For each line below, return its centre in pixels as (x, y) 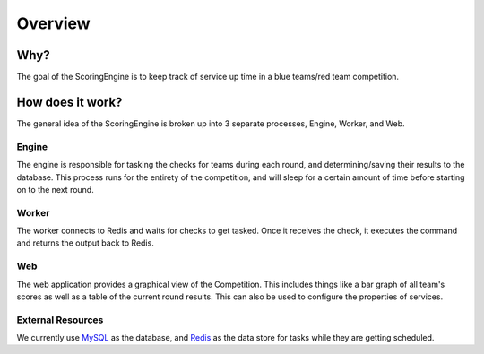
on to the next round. (55, 189)
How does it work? (69, 102)
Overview (53, 23)
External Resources (60, 320)
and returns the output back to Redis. (85, 243)
